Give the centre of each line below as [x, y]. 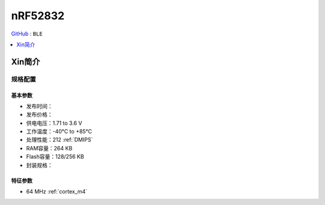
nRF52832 [38, 16]
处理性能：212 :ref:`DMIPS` [60, 140]
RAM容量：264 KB [49, 148]
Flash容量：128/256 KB [55, 157]
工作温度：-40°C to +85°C [59, 132]
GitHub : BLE [27, 34]
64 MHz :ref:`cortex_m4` [57, 192]
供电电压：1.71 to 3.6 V [54, 123]
